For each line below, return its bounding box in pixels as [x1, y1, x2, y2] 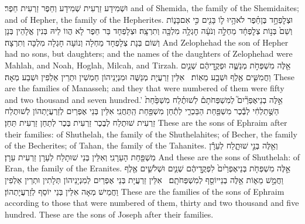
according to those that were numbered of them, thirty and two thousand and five [5, 197, 299, 209]
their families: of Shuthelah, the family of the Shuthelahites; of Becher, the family [5, 127, 297, 140]
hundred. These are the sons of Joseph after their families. [5, 208, 214, 220]
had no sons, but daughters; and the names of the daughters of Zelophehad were [5, 47, 293, 60]
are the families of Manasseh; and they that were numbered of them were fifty [5, 82, 285, 94]
